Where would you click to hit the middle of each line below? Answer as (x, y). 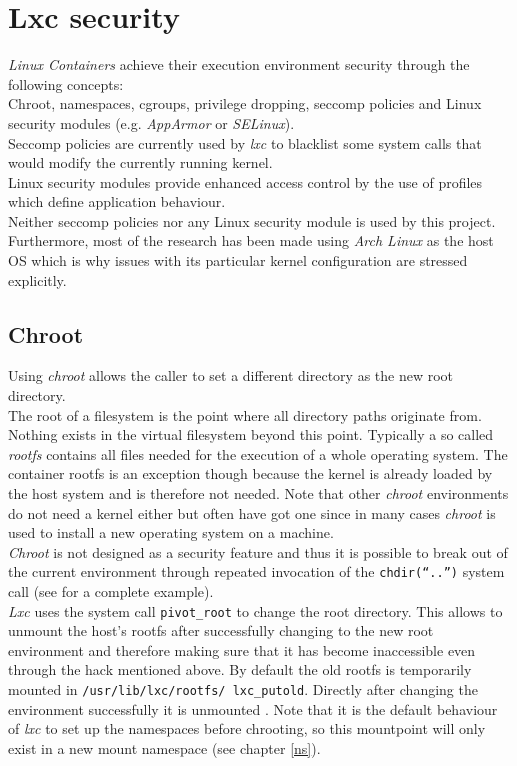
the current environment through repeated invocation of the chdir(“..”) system (256, 571)
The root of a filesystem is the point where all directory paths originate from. (245, 414)
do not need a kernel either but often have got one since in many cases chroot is (252, 512)
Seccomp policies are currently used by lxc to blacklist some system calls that (245, 142)
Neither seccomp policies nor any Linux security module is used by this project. (252, 220)
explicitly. (37, 279)
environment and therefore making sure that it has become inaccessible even (242, 649)
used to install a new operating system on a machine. (171, 532)
